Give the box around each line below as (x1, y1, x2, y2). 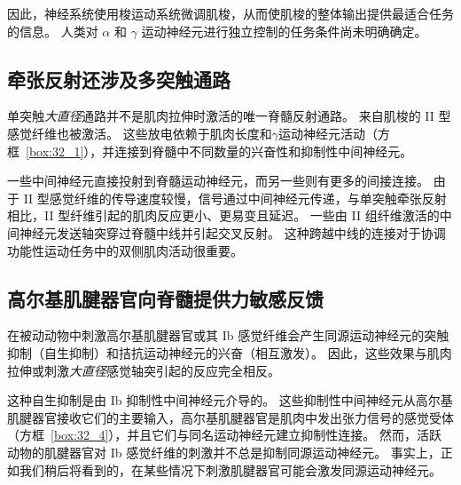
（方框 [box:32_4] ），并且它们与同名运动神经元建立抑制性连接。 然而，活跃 (7, 425, 442, 444)
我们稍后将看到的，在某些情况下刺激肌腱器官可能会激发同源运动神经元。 (19, 460, 441, 479)
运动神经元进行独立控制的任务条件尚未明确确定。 (141, 21, 427, 40)
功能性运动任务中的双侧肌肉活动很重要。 (7, 241, 243, 259)
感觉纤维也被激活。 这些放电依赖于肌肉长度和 (7, 123, 272, 142)
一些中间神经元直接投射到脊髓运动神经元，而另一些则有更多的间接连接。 (7, 171, 429, 190)
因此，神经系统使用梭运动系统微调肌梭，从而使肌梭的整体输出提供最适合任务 (7, 4, 454, 22)
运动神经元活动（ (277, 123, 378, 142)
